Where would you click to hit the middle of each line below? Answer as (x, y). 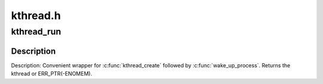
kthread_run (36, 32)
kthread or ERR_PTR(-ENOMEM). (52, 74)
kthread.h (36, 15)
